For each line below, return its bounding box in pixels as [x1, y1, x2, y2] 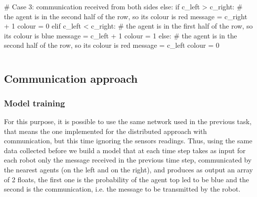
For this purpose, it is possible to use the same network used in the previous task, [4, 116, 252, 126]
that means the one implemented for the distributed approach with [4, 126, 207, 136]
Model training [4, 97, 65, 109]
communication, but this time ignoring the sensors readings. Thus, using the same [4, 135, 253, 146]
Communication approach [4, 71, 138, 86]
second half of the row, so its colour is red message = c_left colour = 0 [4, 40, 219, 50]
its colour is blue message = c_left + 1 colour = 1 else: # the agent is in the [4, 30, 237, 40]
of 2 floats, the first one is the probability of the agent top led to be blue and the [4, 174, 249, 184]
